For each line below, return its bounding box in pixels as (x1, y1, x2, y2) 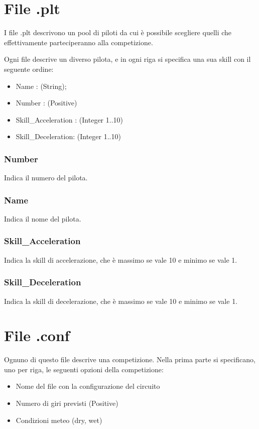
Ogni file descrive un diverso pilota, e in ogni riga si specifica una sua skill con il (4, 54, 251, 64)
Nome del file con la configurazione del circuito (16, 381, 160, 391)
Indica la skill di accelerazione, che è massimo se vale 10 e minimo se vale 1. (4, 254, 237, 265)
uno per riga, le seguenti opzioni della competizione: (4, 364, 164, 374)
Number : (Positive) (16, 97, 77, 108)
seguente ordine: (4, 63, 54, 74)
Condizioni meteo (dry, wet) (16, 414, 102, 425)
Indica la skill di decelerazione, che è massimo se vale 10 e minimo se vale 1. (4, 295, 238, 306)
